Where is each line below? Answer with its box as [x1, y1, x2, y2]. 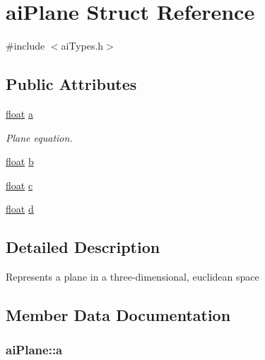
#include [6, 38, 45, 53]
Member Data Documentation [6, 304, 231, 326]
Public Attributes [6, 73, 137, 95]
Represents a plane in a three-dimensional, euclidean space [6, 269, 259, 284]
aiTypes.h [61, 38, 104, 53]
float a [6, 106, 33, 120]
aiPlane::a [6, 341, 63, 359]
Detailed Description [6, 236, 160, 258]
